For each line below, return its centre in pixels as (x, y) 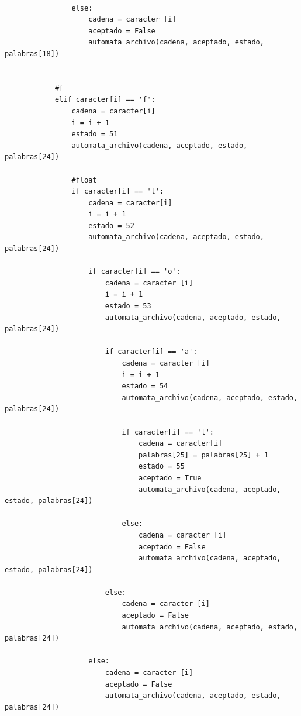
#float (84, 180)
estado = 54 (145, 386)
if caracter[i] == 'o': (134, 272)
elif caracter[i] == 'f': (105, 100)
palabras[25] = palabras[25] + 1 (204, 455)
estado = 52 (111, 226)
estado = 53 (128, 306)
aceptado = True (170, 478)
